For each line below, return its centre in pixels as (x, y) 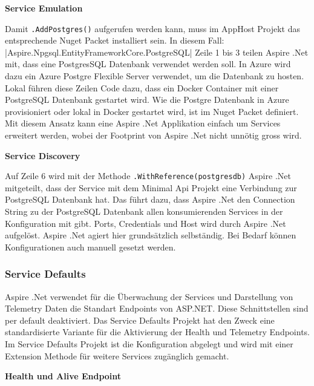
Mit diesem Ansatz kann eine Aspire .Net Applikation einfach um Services (143, 123)
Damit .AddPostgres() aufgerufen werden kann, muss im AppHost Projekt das (153, 28)
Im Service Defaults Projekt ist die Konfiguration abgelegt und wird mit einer (149, 344)
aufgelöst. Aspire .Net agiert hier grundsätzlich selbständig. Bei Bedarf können (151, 235)
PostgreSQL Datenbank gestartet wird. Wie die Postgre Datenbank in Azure (147, 100)
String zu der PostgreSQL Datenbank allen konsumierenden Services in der (144, 211)
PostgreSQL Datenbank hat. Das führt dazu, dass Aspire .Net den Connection (150, 199)
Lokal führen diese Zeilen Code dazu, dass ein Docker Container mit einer (142, 87)
